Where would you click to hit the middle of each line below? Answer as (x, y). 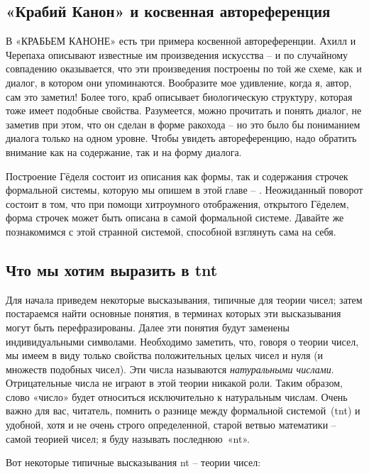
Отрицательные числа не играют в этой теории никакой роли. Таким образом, (174, 383)
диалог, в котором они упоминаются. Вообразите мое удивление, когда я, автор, (179, 82)
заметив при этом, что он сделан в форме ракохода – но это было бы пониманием (183, 124)
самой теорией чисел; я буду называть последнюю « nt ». (128, 438)
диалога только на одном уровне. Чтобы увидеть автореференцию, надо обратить (181, 138)
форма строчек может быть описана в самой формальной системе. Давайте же (175, 217)
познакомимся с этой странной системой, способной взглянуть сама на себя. (171, 231)
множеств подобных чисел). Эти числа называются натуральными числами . (170, 369)
